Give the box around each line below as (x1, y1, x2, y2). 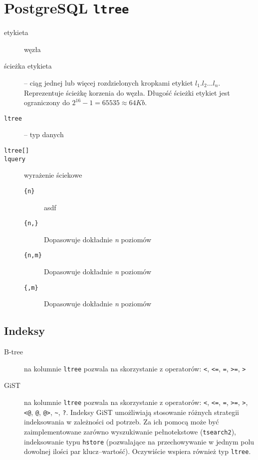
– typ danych (24, 129, 64, 140)
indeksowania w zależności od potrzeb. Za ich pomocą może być (24, 416, 219, 427)
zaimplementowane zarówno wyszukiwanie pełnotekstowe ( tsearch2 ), (24, 426, 236, 436)
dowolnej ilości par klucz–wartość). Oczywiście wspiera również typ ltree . (24, 446, 251, 456)
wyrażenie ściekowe (24, 170, 82, 180)
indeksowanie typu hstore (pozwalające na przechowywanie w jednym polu (24, 436, 255, 446)
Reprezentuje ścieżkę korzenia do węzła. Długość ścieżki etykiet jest (24, 87, 230, 98)
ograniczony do (24, 97, 70, 108)
